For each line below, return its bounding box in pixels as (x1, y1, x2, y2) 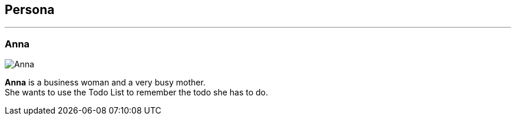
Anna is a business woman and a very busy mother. (5, 77, 206, 88)
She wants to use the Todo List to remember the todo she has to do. (5, 87, 268, 98)
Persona (5, 2, 55, 17)
